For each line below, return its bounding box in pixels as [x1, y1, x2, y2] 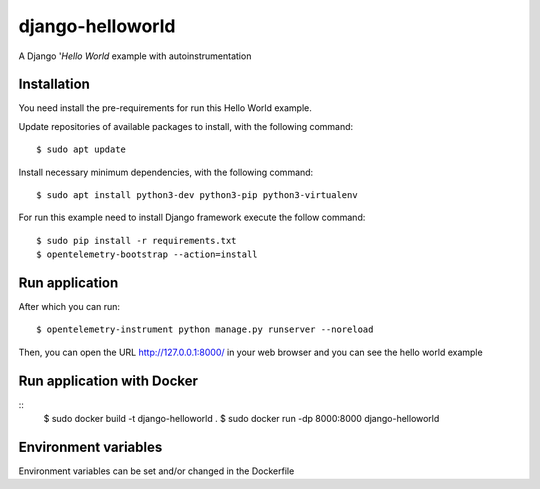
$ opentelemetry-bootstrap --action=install [36, 249, 259, 260]
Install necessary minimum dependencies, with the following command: [18, 166, 314, 178]
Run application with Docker [18, 372, 199, 389]
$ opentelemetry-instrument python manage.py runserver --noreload [36, 324, 374, 335]
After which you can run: [18, 301, 120, 313]
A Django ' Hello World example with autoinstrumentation [18, 50, 252, 62]
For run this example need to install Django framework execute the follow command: [18, 211, 366, 224]
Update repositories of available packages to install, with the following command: [18, 120, 354, 132]
